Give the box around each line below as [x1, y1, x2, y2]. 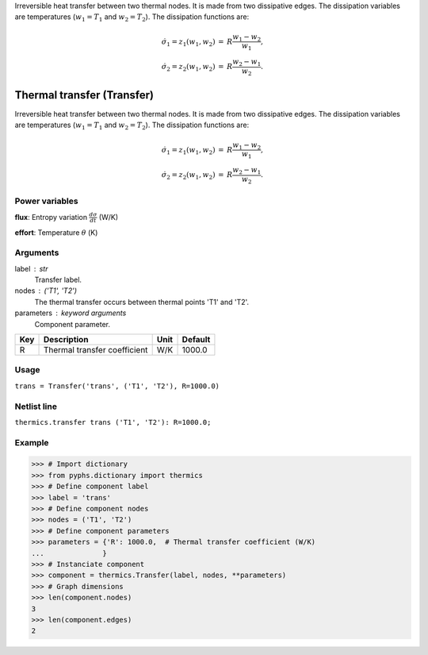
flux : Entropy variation [14, 212, 87, 222]
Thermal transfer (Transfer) [14, 88, 155, 102]
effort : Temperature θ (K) [14, 227, 98, 237]
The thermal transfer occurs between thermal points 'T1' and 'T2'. [34, 297, 250, 306]
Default [182, 334, 211, 345]
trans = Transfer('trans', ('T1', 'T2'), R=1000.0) [14, 381, 220, 391]
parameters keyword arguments [14, 308, 127, 318]
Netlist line [14, 401, 57, 412]
